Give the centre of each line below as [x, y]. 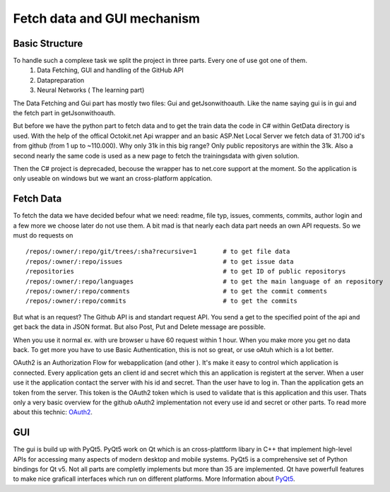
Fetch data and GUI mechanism [107, 18]
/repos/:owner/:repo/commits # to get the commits [162, 301]
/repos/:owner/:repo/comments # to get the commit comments [177, 291]
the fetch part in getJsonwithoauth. [64, 113]
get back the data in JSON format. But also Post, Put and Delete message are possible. [140, 327]
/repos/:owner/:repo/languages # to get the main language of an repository [205, 281]
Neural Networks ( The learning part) [91, 90]
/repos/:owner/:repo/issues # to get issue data [160, 261]
